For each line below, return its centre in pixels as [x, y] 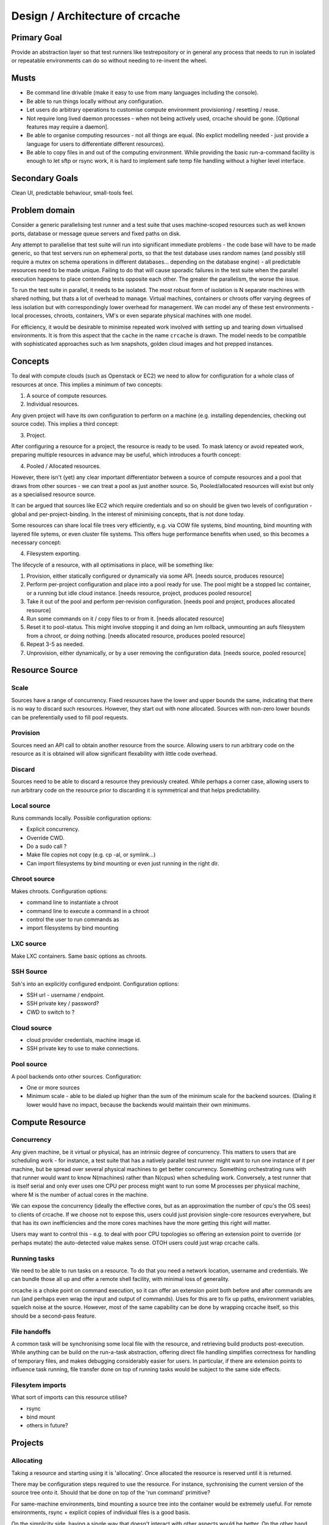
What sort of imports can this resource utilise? [69, 1398]
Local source [31, 806]
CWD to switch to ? [51, 1012]
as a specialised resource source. [53, 494]
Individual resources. [53, 404]
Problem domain [43, 210]
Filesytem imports [39, 1385]
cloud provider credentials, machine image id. [84, 1040]
